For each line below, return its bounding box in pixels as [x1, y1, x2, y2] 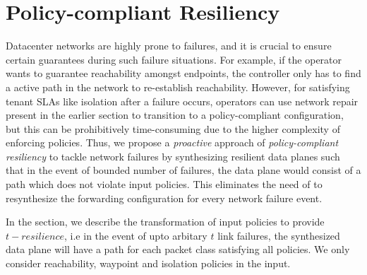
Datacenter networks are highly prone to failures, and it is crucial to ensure [6, 38, 332, 53]
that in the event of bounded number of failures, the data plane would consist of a [6, 163, 361, 177]
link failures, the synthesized [217, 228, 340, 242]
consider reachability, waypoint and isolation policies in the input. [6, 256, 291, 271]
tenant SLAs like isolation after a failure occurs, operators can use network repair [6, 93, 359, 108]
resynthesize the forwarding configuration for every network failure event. [6, 190, 323, 205]
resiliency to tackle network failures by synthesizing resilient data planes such [6, 148, 340, 163]
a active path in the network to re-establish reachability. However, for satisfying [6, 79, 350, 94]
